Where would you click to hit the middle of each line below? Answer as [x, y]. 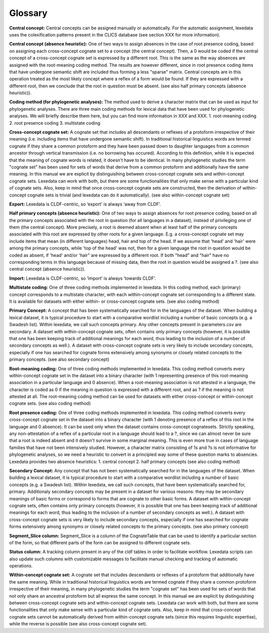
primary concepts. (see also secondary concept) [59, 360]
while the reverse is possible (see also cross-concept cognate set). [78, 624]
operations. [21, 566]
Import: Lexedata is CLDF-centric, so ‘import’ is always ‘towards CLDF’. [83, 278]
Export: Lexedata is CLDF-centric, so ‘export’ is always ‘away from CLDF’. [85, 204]
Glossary [28, 13]
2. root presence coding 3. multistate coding [55, 123]
